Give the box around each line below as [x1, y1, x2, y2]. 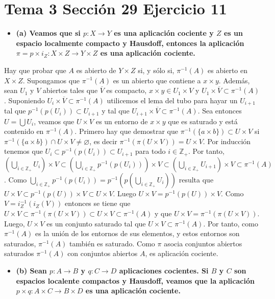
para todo [135, 146, 166, 156]
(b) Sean [16, 265, 47, 275]
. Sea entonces [197, 105, 242, 116]
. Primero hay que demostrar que [74, 126, 178, 136]
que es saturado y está [168, 116, 238, 126]
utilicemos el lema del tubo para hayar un [107, 95, 238, 105]
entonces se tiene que [65, 198, 131, 209]
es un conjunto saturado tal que [46, 218, 146, 228]
